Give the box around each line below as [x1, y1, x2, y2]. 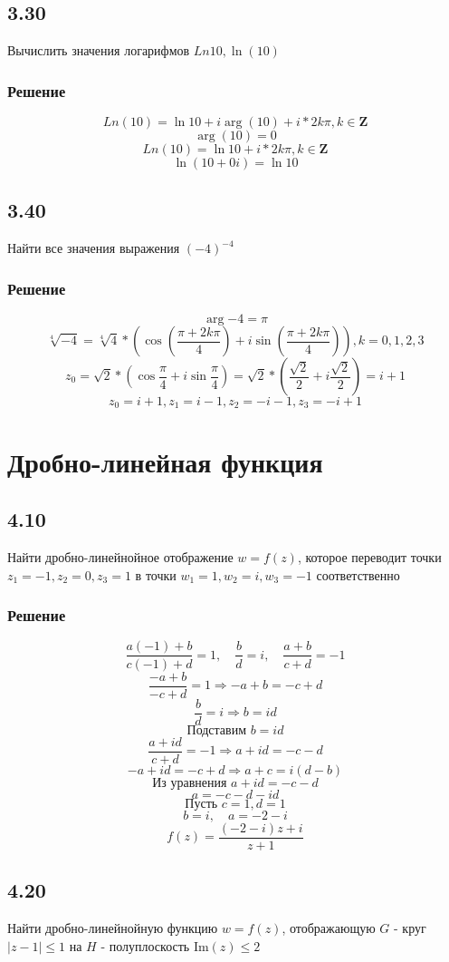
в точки [135, 565, 177, 584]
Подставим [186, 724, 247, 737]
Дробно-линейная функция [7, 442, 323, 480]
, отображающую [282, 918, 376, 937]
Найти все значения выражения [7, 238, 180, 258]
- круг [394, 918, 426, 937]
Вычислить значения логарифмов [7, 41, 190, 60]
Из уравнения [152, 776, 227, 790]
